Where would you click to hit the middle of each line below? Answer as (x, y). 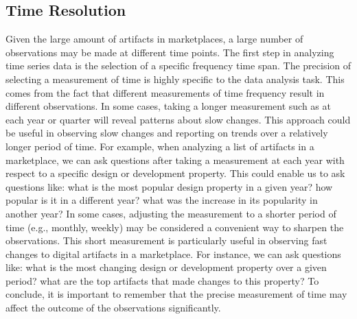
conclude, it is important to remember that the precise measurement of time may (176, 294)
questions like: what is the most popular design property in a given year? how (169, 186)
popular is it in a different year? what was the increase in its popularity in (162, 200)
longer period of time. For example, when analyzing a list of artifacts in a (160, 146)
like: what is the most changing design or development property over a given (166, 267)
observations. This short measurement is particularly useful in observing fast (166, 240)
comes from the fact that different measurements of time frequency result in (165, 92)
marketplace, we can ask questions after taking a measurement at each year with (175, 159)
